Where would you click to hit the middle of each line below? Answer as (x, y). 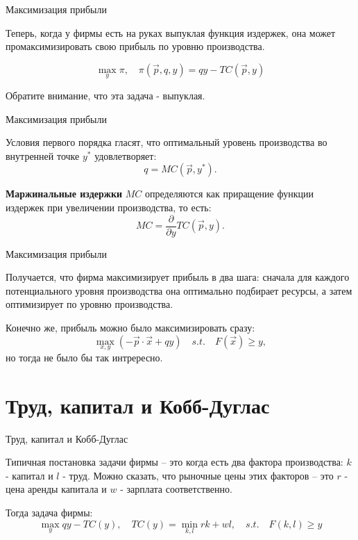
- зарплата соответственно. (176, 489)
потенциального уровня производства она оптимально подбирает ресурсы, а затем (179, 290)
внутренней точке (43, 155)
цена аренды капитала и (56, 489)
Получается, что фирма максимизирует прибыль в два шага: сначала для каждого (178, 277)
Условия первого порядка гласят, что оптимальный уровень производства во (167, 142)
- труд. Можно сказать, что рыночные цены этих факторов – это (198, 475)
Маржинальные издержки (64, 194)
